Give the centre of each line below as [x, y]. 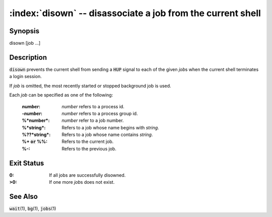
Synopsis [24, 31]
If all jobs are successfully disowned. [87, 175]
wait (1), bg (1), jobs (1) [33, 208]
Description [28, 57]
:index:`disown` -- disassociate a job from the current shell [135, 13]
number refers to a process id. [93, 106]
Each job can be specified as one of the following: [61, 95]
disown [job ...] [25, 43]
